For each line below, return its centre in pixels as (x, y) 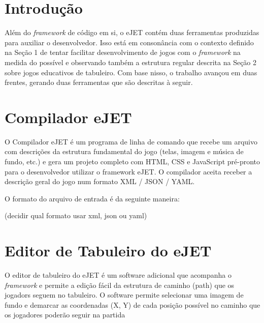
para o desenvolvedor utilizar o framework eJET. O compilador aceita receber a (128, 171)
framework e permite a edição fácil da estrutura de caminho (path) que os (120, 285)
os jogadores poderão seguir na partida (65, 315)
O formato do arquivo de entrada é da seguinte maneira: (92, 198)
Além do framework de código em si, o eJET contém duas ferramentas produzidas (132, 32)
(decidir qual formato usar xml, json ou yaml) (76, 215)
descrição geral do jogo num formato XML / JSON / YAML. (100, 181)
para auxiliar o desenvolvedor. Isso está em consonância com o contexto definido (129, 42)
